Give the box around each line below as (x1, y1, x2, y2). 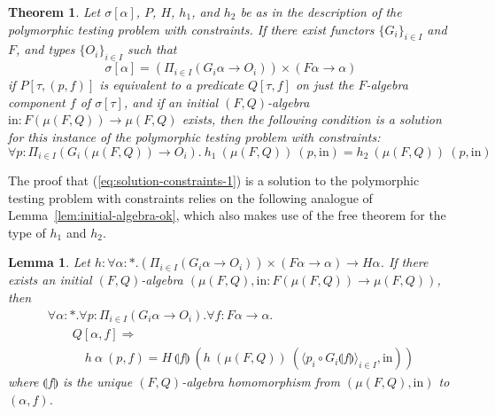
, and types (16, 40, 75, 59)
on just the (295, 75, 354, 94)
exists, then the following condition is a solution (182, 110, 442, 129)
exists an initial (8, 270, 92, 289)
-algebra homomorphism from (182, 372, 340, 391)
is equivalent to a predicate (99, 75, 244, 94)
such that (128, 40, 177, 59)
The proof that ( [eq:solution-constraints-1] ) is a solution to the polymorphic (8, 171, 420, 190)
